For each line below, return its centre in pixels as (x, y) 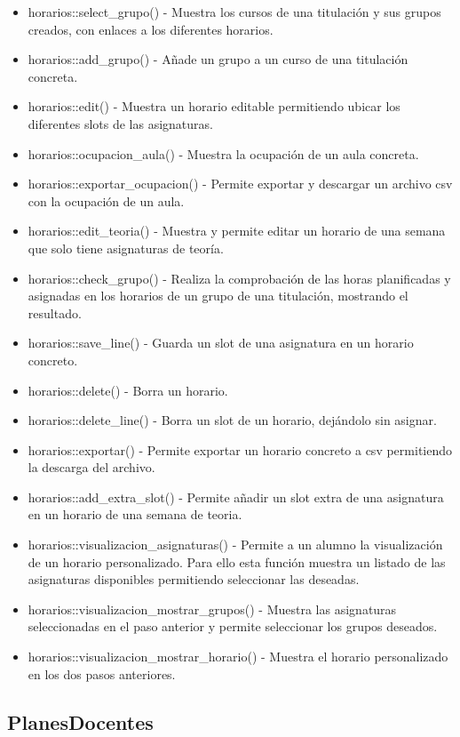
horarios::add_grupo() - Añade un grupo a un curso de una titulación (218, 59)
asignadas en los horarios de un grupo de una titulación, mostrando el (218, 296)
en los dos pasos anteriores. (102, 673)
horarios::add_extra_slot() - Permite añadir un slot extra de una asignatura (236, 497)
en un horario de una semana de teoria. (135, 514)
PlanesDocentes (80, 721)
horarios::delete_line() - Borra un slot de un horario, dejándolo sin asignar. (232, 420)
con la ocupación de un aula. (106, 200)
